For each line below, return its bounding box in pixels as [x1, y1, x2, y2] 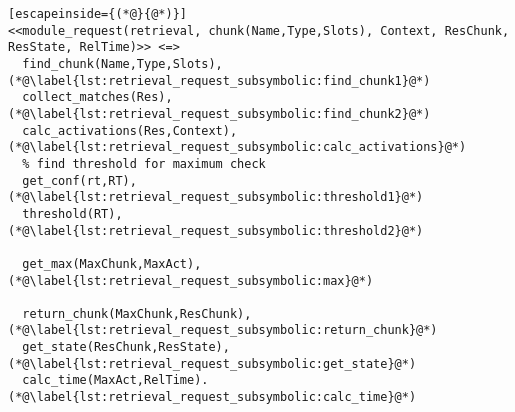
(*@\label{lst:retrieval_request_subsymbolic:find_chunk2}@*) [8, 106, 431, 121]
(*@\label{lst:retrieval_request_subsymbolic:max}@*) [8, 273, 374, 288]
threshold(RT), [22, 206, 123, 221]
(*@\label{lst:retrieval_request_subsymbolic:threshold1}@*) [8, 190, 424, 205]
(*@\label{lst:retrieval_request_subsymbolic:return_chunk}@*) [8, 323, 438, 338]
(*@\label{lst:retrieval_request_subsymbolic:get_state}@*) [8, 356, 417, 371]
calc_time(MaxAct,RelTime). [22, 373, 209, 388]
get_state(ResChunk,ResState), [22, 340, 230, 355]
